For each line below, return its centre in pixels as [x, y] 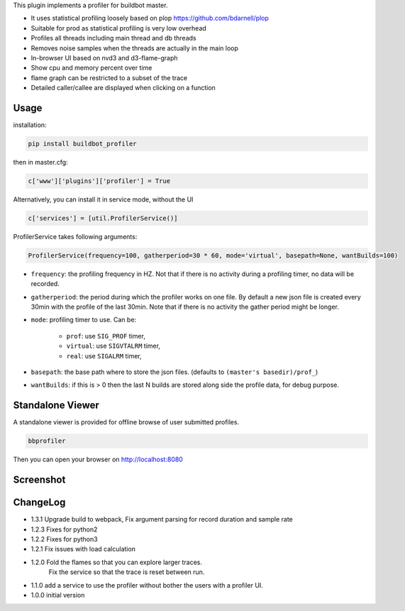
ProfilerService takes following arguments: [75, 236]
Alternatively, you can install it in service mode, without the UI [103, 199]
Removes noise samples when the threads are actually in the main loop [135, 48]
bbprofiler [47, 441]
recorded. [45, 284]
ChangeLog [39, 503]
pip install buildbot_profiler [83, 144]
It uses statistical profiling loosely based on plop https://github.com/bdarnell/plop [150, 18]
